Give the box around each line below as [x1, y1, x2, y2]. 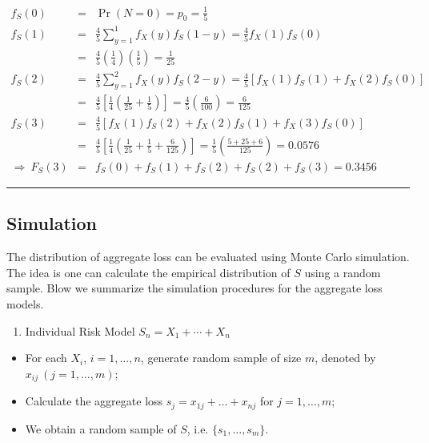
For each [25, 349, 67, 366]
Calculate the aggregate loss [25, 393, 163, 409]
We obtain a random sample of [25, 420, 177, 437]
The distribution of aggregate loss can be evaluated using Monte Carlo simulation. [6, 248, 410, 265]
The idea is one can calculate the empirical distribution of [6, 264, 291, 280]
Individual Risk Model [25, 322, 135, 339]
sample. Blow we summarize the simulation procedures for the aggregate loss [6, 280, 383, 296]
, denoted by [315, 349, 376, 366]
